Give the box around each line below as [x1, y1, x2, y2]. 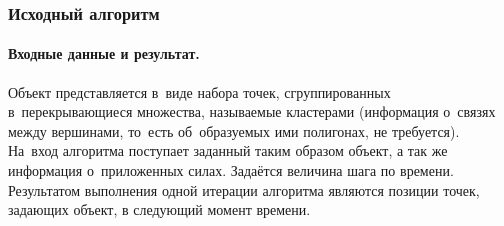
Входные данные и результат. [8, 43, 200, 64]
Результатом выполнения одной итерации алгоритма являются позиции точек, [8, 179, 480, 200]
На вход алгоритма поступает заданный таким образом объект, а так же [8, 140, 448, 161]
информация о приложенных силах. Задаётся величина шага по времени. [8, 160, 454, 181]
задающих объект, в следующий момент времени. [8, 199, 311, 220]
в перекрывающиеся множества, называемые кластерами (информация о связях [8, 101, 496, 122]
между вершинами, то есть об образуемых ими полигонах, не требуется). [8, 120, 460, 141]
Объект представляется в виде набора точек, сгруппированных [8, 81, 391, 102]
